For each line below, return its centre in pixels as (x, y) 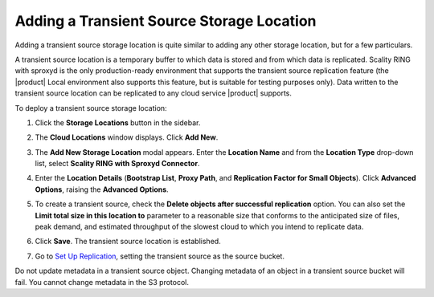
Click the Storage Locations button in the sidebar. (118, 122)
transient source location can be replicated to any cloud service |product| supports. (154, 93)
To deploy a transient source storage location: (91, 108)
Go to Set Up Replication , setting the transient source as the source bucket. (160, 256)
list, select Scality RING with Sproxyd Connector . (117, 164)
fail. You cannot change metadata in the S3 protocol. (102, 282)
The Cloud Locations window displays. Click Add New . (127, 137)
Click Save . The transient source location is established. (128, 242)
